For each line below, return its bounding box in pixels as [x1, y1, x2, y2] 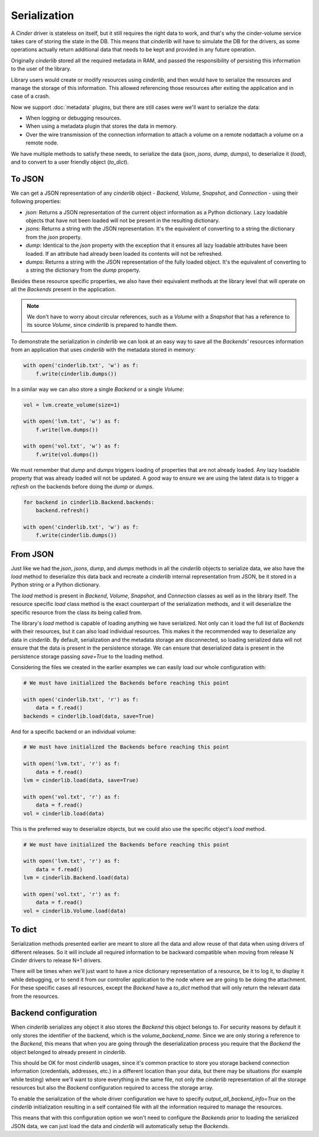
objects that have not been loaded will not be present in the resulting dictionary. [25, 217, 220, 224]
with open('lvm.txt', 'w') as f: [23, 418, 121, 425]
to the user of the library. [11, 65, 71, 72]
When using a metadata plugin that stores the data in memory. [25, 123, 177, 130]
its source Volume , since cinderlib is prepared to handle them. [27, 322, 178, 329]
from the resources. [11, 993, 59, 1000]
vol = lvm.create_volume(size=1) [23, 402, 121, 408]
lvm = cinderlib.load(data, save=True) [23, 777, 139, 784]
